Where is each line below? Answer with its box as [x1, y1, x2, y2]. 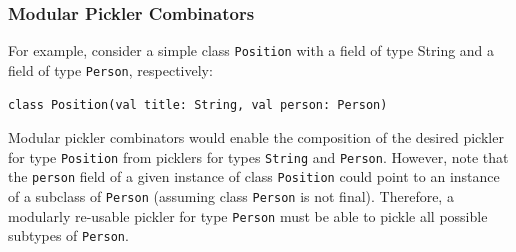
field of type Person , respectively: [8, 59, 213, 80]
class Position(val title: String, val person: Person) [8, 97, 388, 112]
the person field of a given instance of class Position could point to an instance [8, 166, 500, 187]
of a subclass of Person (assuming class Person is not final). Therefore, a [8, 186, 454, 207]
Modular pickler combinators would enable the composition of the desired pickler [8, 127, 504, 148]
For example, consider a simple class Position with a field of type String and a [8, 40, 495, 61]
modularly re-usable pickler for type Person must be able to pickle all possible [8, 205, 488, 226]
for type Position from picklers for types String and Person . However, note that [8, 146, 509, 167]
